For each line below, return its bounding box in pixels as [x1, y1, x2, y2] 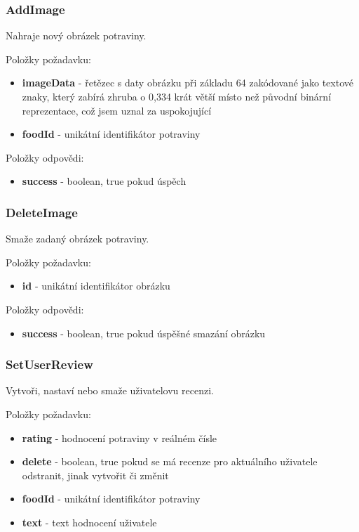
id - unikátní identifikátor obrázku [22, 278, 170, 293]
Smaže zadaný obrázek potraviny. [6, 231, 149, 246]
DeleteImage [6, 203, 78, 221]
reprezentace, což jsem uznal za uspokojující [22, 103, 212, 117]
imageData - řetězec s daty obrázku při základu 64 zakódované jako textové [22, 75, 354, 90]
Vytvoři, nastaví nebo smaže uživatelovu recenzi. [6, 383, 214, 398]
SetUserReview [6, 356, 93, 373]
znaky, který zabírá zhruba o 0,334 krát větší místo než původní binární [22, 89, 332, 103]
